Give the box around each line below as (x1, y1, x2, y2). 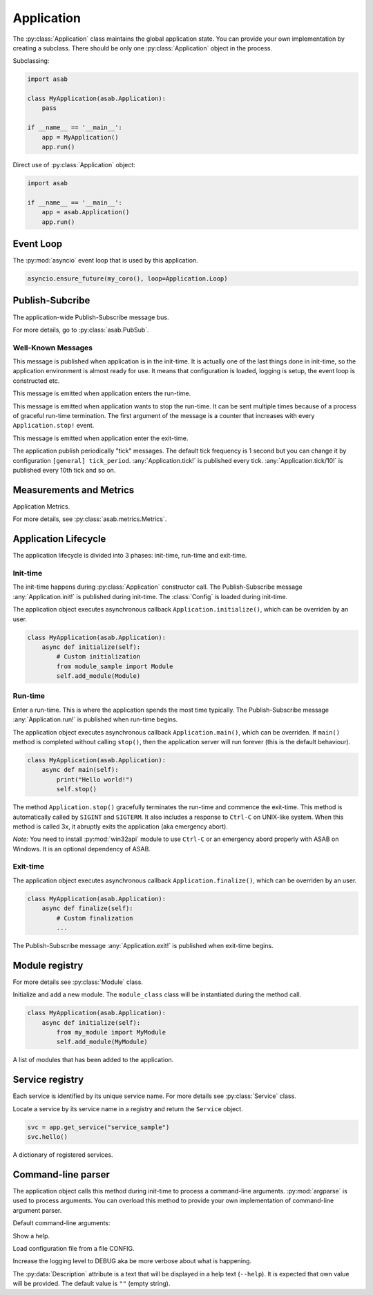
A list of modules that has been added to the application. (12, 1056, 174, 1064)
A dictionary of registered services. (12, 1151, 113, 1159)
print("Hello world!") (56, 775, 134, 784)
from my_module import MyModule (56, 1028, 166, 1037)
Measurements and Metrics (12, 484, 135, 495)
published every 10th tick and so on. (12, 466, 116, 474)
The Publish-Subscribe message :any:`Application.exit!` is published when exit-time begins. (12, 941, 274, 949)
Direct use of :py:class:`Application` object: (12, 161, 136, 169)
